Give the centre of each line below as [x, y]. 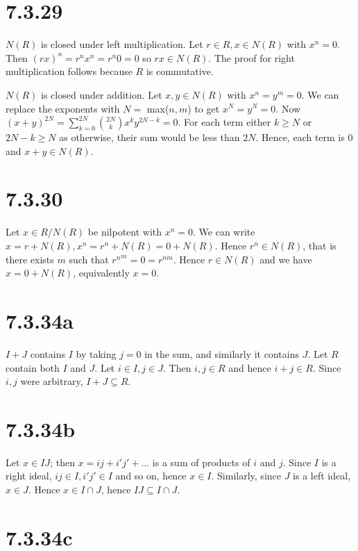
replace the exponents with [63, 108]
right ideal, [29, 476]
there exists [30, 259]
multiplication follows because [69, 71]
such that [89, 259]
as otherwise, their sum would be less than [150, 137]
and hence [250, 367]
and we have [286, 259]
